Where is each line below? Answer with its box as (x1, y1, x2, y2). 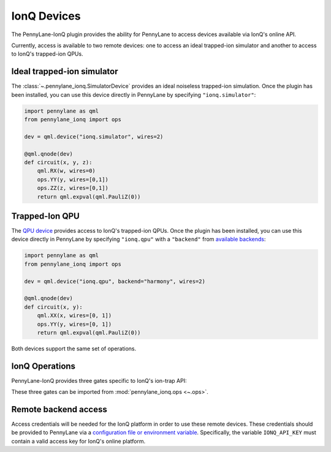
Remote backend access (11, 404, 107, 415)
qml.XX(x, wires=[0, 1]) (37, 312, 112, 319)
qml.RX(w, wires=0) (37, 167, 96, 175)
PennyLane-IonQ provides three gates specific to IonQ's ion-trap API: (11, 377, 187, 384)
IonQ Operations (11, 361, 76, 371)
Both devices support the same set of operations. (11, 345, 137, 352)
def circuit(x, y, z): (24, 159, 93, 165)
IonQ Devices (11, 9, 81, 23)
